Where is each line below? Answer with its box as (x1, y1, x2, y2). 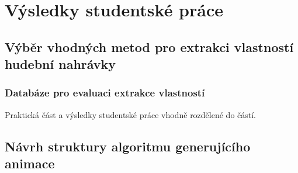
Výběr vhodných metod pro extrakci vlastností (5, 37, 294, 56)
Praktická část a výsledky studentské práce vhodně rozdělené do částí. (5, 108, 257, 120)
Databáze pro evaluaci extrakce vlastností (5, 85, 205, 100)
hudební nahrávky (5, 55, 116, 73)
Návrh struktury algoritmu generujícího (5, 137, 251, 155)
